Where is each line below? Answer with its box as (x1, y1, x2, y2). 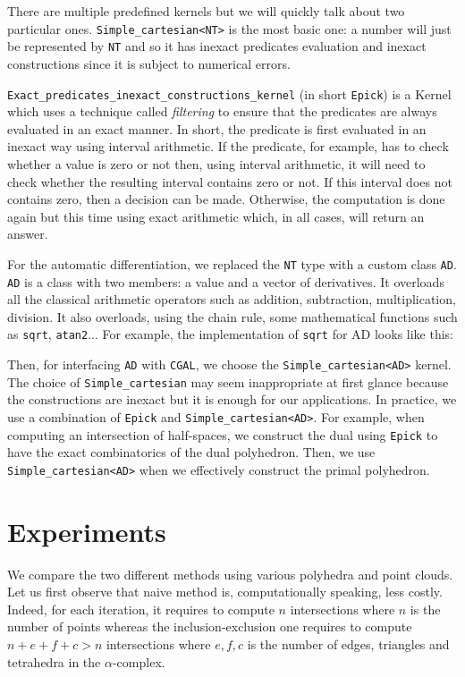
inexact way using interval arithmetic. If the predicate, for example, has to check (7, 137, 449, 156)
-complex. (112, 652, 165, 671)
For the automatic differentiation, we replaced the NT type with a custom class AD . (7, 254, 457, 273)
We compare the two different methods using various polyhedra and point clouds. (7, 564, 453, 583)
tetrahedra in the (7, 652, 101, 671)
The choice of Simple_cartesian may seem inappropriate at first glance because (7, 372, 449, 391)
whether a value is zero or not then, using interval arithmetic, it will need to (7, 154, 426, 173)
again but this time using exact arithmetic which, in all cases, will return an (7, 207, 425, 225)
